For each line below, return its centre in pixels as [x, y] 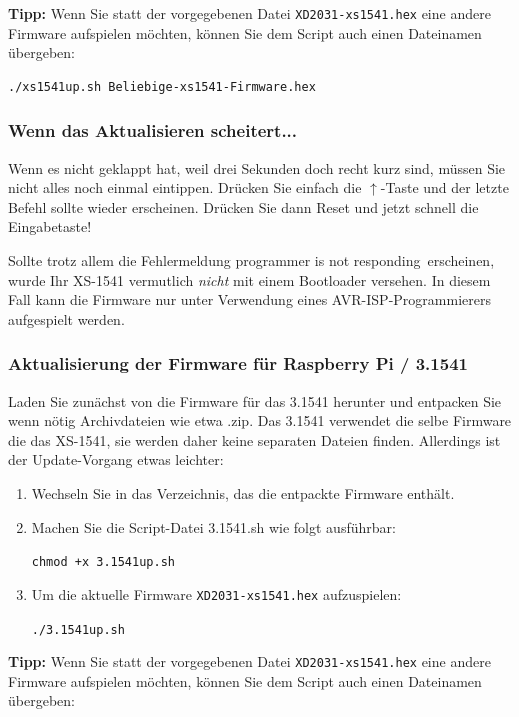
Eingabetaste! [50, 226]
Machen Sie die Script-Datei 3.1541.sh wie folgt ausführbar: [213, 526]
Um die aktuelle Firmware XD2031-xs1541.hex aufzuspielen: [216, 593]
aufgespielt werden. [66, 318]
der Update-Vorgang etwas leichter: [116, 459]
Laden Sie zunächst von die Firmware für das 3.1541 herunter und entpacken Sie [255, 400]
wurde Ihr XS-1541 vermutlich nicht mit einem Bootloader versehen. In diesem [249, 279]
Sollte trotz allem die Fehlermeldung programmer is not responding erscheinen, [251, 260]
